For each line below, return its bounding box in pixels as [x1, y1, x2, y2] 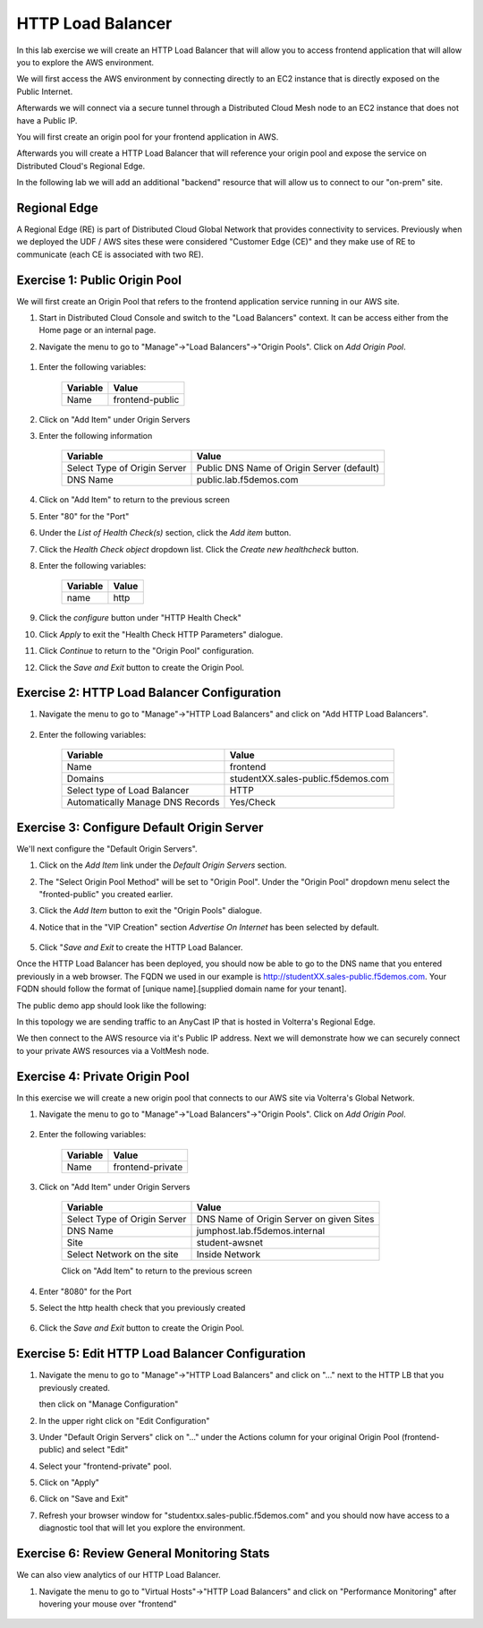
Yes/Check [229, 796, 276, 809]
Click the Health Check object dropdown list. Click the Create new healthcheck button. [38, 544, 360, 554]
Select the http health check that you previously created [38, 1303, 246, 1314]
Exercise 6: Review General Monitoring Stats [16, 1546, 270, 1562]
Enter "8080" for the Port [38, 1286, 132, 1297]
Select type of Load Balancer [66, 784, 190, 797]
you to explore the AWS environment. [16, 56, 155, 67]
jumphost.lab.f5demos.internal [196, 1225, 326, 1238]
